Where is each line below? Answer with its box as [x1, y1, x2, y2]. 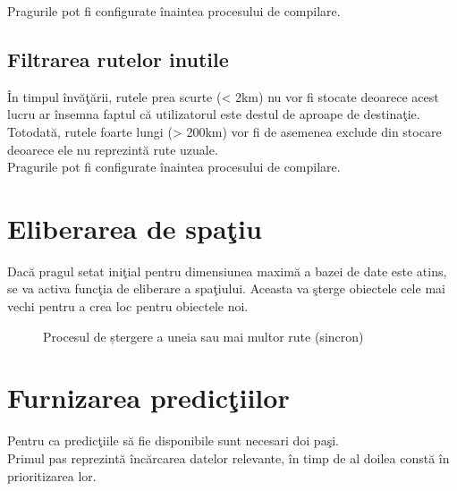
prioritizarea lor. [7, 466, 97, 485]
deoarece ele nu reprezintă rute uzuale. [7, 140, 218, 158]
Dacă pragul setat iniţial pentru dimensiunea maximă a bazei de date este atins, [7, 261, 447, 280]
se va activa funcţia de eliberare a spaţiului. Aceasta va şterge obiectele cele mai [7, 279, 445, 298]
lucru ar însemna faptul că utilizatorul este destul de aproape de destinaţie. [7, 105, 420, 123]
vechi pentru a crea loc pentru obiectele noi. [7, 297, 249, 316]
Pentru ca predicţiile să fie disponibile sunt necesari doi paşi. [7, 431, 339, 450]
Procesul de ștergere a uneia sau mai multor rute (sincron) [43, 326, 364, 345]
